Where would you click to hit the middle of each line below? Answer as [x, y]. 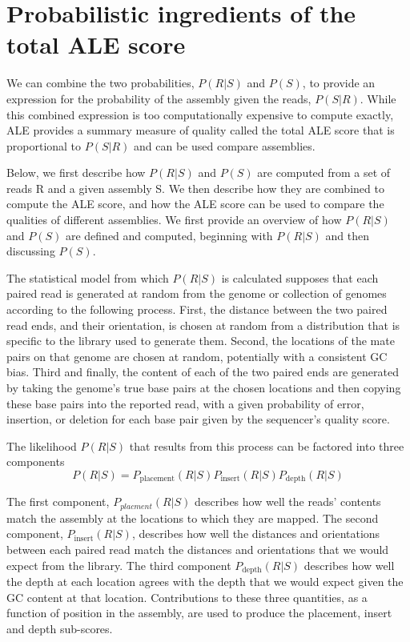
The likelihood [42, 445]
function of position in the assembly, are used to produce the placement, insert [199, 613]
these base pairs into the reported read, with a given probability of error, [185, 403]
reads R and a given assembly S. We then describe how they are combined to [195, 188]
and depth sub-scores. [60, 628]
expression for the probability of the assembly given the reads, [159, 98]
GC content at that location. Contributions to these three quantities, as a [187, 597]
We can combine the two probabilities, [100, 83]
